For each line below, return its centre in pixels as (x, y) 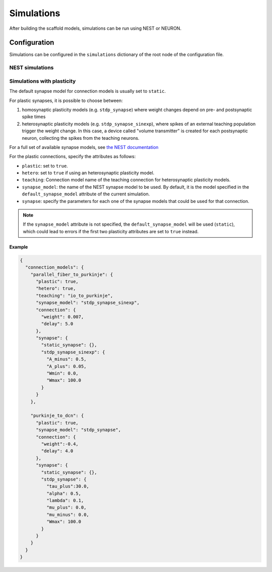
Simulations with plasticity (43, 81)
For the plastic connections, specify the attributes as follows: (73, 157)
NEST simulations (31, 68)
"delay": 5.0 (57, 324)
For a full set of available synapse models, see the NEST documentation (84, 147)
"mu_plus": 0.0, (66, 508)
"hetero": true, (56, 289)
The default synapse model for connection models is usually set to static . (88, 91)
